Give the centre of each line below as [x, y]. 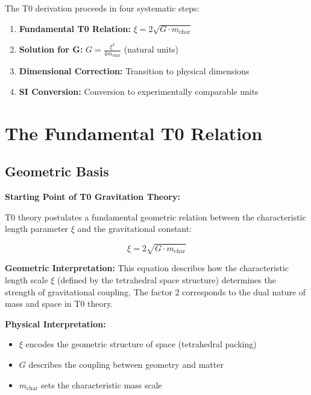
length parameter [37, 229]
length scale [27, 279]
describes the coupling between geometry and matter [126, 364]
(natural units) [151, 49]
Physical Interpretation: [55, 323]
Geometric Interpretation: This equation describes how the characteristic [147, 268]
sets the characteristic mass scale [102, 384]
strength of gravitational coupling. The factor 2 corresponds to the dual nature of [155, 291]
